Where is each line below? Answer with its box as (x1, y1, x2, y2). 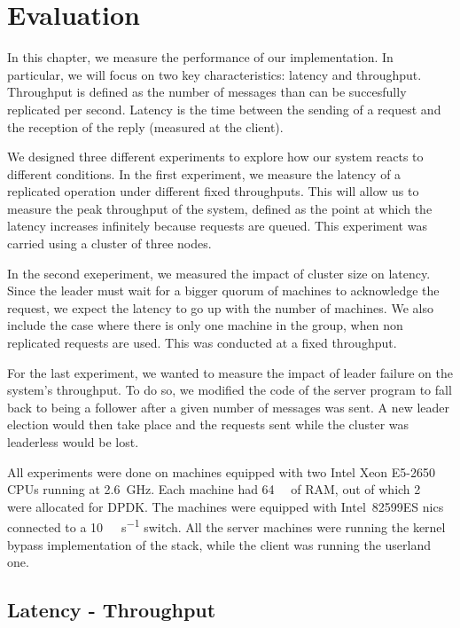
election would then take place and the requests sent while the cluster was (7, 415, 409, 434)
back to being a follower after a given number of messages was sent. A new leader (7, 397, 450, 416)
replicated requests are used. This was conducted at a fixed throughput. (7, 334, 397, 352)
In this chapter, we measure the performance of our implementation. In (7, 48, 394, 67)
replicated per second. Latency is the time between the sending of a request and (7, 99, 441, 118)
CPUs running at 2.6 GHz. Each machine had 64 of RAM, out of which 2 (7, 480, 421, 498)
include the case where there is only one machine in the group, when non (7, 316, 403, 334)
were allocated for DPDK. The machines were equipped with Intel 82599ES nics (7, 497, 444, 515)
